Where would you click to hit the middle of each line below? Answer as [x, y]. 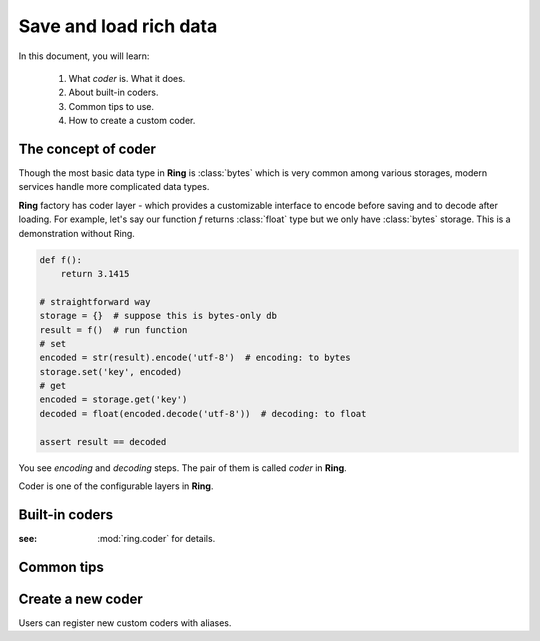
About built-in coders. [113, 92]
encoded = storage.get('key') [113, 399]
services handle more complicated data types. [114, 187]
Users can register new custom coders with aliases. [125, 622]
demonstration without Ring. [76, 233]
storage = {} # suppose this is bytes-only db [158, 316]
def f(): [61, 259]
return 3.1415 [95, 273]
